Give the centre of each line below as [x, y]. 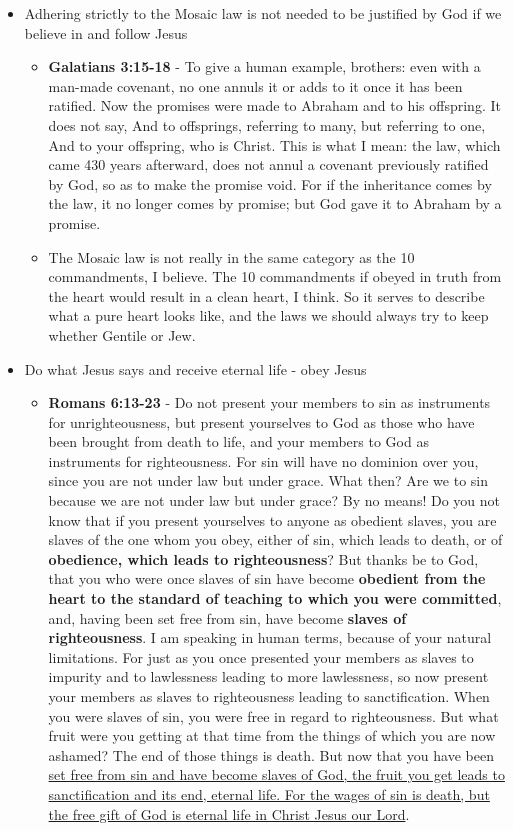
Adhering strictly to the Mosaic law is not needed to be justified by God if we [263, 13]
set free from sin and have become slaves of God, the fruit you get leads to [276, 774]
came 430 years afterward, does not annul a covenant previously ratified [268, 164]
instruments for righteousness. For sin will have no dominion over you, [263, 460]
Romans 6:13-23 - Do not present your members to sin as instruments [269, 402]
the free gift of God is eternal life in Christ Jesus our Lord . [229, 813]
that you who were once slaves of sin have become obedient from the [267, 578]
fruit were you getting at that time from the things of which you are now [272, 735]
